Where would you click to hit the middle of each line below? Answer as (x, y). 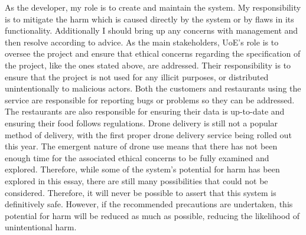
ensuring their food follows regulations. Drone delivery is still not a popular (141, 123)
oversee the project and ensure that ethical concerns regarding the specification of (153, 53)
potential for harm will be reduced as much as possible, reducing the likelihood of (152, 215)
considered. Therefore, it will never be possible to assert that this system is (141, 192)
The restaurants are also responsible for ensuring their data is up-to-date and (145, 111)
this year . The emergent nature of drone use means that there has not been (141, 146)
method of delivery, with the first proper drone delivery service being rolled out (148, 134)
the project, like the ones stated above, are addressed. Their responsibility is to (148, 65)
